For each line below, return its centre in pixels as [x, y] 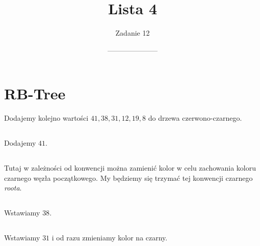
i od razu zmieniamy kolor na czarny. [110, 238]
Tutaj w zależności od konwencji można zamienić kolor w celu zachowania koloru [130, 168]
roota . [13, 188]
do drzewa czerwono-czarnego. [195, 118]
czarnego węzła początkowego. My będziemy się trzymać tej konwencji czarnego [128, 177]
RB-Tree [35, 93]
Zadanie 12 [133, 33]
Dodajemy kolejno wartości [46, 118]
